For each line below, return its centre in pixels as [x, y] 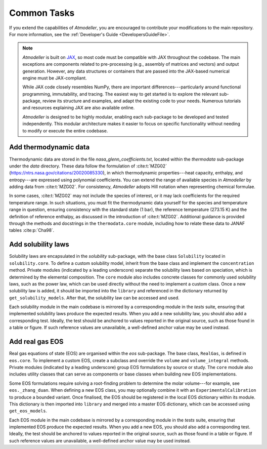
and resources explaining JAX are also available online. [79, 108]
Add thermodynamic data [49, 147]
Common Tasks [42, 13]
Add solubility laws [39, 245]
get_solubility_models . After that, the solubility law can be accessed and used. [94, 298]
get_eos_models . [28, 411]
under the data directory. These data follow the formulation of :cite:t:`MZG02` [88, 166]
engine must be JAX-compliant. [55, 78]
